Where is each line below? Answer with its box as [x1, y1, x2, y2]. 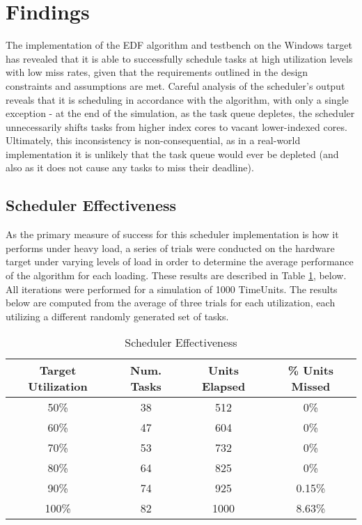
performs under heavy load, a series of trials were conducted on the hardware [6, 240, 335, 255]
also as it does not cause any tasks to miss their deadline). [6, 160, 254, 175]
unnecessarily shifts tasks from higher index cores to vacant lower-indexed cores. [6, 119, 347, 134]
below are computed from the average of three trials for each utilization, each [6, 295, 336, 310]
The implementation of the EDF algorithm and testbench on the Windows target [6, 38, 352, 52]
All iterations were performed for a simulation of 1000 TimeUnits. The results [6, 281, 338, 296]
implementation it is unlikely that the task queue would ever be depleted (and [6, 146, 339, 161]
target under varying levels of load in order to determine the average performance [6, 254, 354, 269]
